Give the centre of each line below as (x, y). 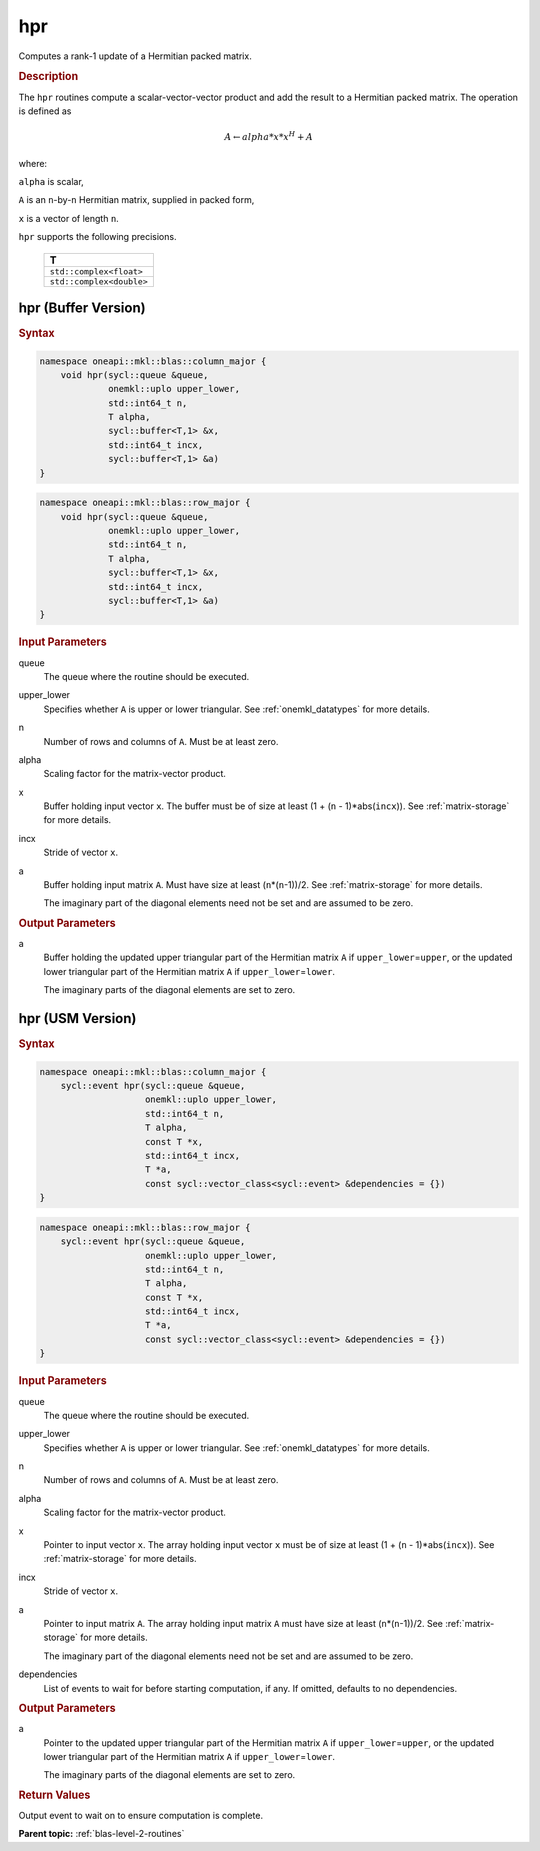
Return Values (54, 1795)
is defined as (45, 111)
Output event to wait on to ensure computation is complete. (141, 1816)
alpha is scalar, (51, 181)
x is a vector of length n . (68, 218)
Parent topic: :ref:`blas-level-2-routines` (101, 1834)
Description (48, 77)
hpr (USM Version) (77, 1018)
